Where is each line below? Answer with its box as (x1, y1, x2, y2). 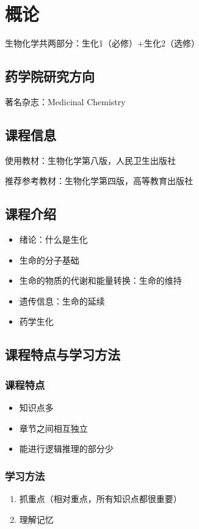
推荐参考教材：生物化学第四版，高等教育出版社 (5, 174, 193, 187)
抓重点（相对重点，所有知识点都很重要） (19, 492, 182, 505)
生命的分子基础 (19, 253, 79, 266)
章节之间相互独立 (19, 421, 88, 434)
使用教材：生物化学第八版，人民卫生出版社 (5, 154, 176, 166)
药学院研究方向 (5, 67, 95, 86)
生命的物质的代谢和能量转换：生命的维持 (19, 274, 182, 287)
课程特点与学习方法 (5, 345, 120, 364)
